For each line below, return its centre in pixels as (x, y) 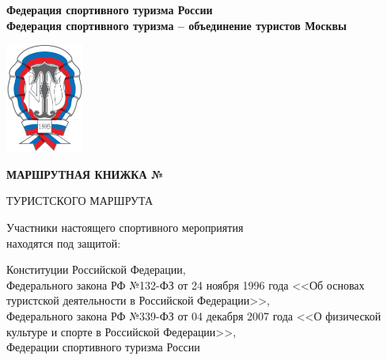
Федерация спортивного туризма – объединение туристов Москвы (177, 25)
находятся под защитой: (64, 243)
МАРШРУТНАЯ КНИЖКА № (85, 174)
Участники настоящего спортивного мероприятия (125, 227)
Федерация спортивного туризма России (110, 9)
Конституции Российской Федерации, (96, 269)
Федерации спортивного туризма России (103, 347)
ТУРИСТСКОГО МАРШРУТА (80, 201)
